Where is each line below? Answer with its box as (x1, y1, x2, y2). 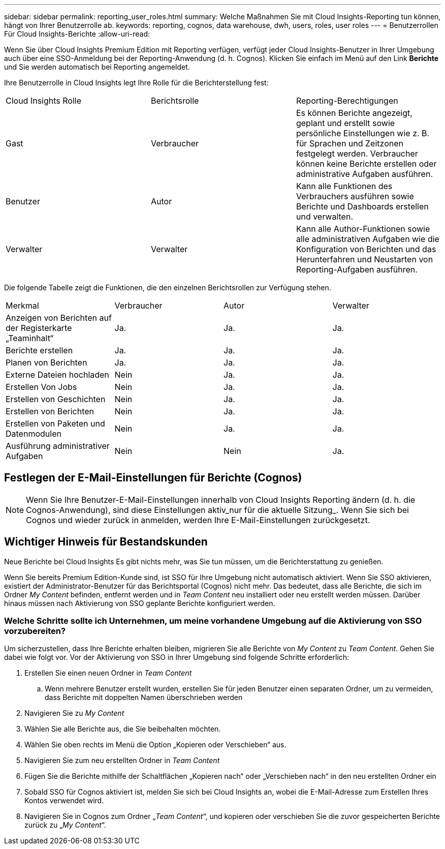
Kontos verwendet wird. (24, 796, 104, 805)
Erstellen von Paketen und (6, 418, 105, 429)
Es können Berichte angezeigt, (296, 108, 412, 118)
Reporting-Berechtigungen (296, 96, 398, 106)
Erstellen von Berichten (6, 406, 94, 416)
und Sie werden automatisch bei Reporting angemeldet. (4, 63, 190, 71)
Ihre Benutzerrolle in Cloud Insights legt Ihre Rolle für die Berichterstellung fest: (4, 78, 269, 87)
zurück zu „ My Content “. (24, 821, 106, 830)
